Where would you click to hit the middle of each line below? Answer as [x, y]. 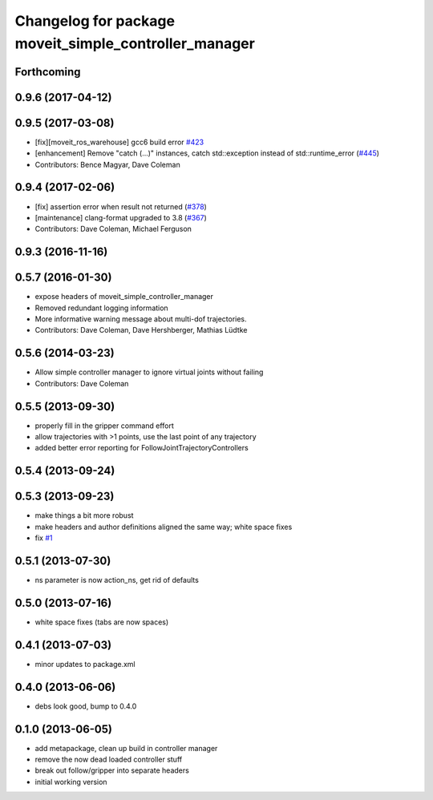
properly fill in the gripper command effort [104, 426]
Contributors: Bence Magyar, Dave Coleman [107, 164]
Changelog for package [95, 21]
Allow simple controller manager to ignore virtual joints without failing [149, 372]
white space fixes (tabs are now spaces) [102, 622]
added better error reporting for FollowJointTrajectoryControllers [142, 448]
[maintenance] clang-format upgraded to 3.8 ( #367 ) [121, 217]
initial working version [71, 782]
